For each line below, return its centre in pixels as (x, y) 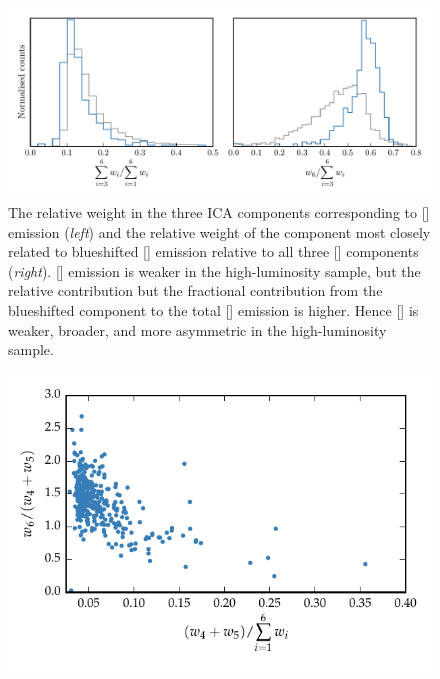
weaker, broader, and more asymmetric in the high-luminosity (197, 329)
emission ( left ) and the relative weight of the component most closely (219, 231)
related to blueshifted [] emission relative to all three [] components (213, 251)
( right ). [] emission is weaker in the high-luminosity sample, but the (214, 270)
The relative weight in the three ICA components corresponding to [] (219, 212)
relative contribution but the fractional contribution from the (195, 290)
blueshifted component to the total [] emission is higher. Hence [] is (213, 310)
